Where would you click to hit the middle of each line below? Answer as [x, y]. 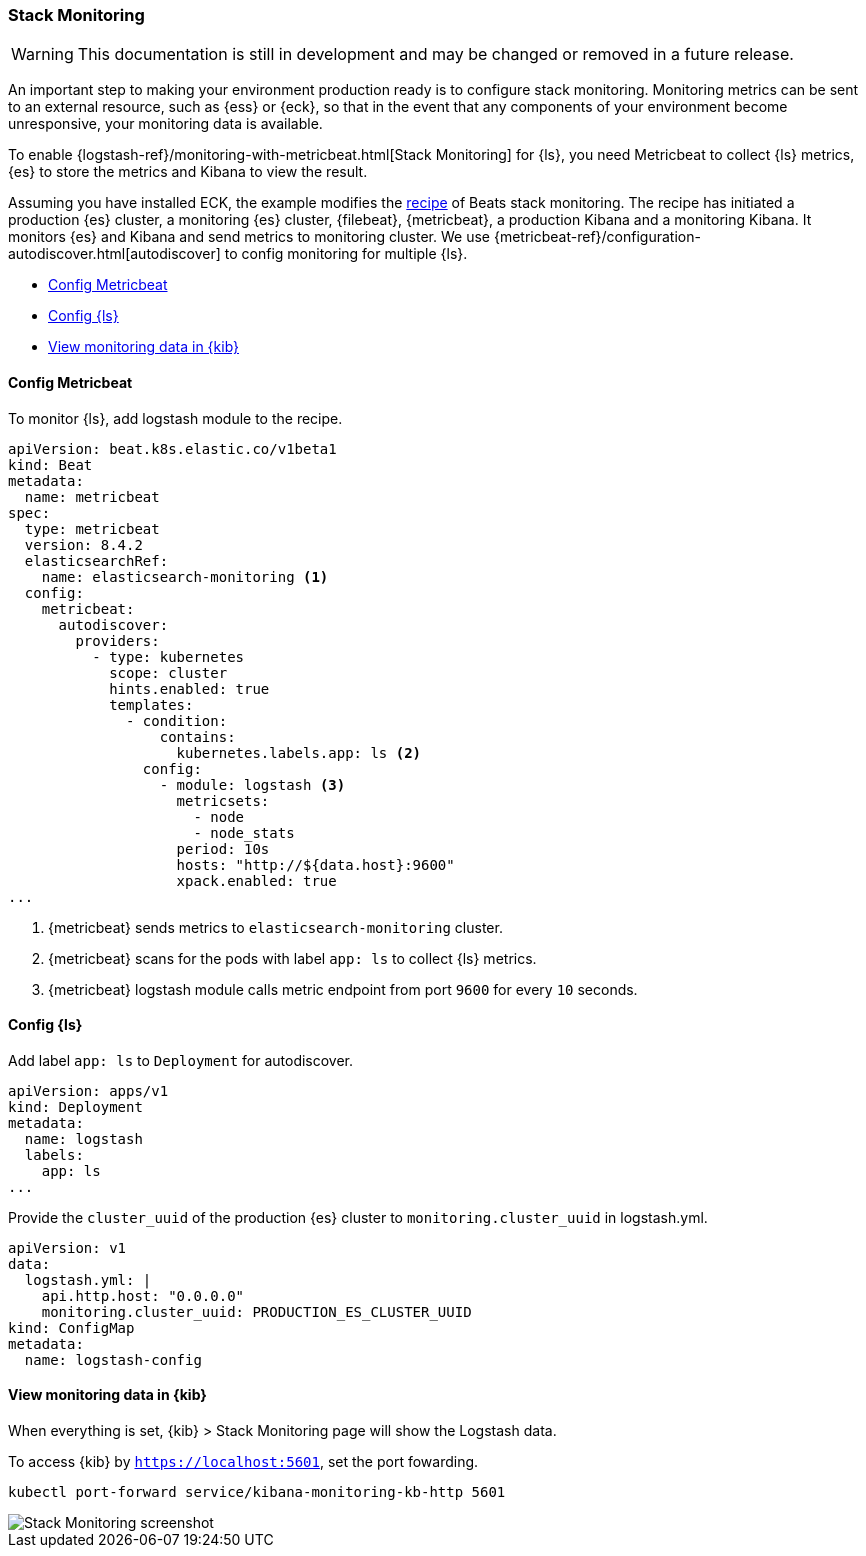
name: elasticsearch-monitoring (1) [185, 576]
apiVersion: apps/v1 [88, 1090]
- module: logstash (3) [252, 784]
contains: [197, 736]
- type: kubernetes [168, 656]
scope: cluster [168, 672]
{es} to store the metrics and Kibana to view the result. [188, 172]
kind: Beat [50, 464]
